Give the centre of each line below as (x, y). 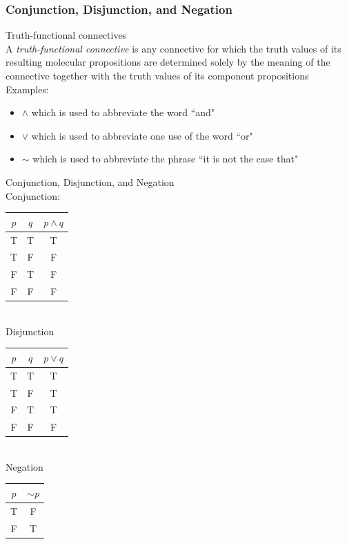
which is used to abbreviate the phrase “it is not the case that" (166, 159)
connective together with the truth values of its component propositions (157, 75)
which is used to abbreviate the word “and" (123, 112)
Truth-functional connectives (66, 35)
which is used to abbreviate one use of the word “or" (142, 135)
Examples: (27, 89)
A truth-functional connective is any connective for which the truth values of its (173, 48)
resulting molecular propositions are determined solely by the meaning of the (168, 62)
